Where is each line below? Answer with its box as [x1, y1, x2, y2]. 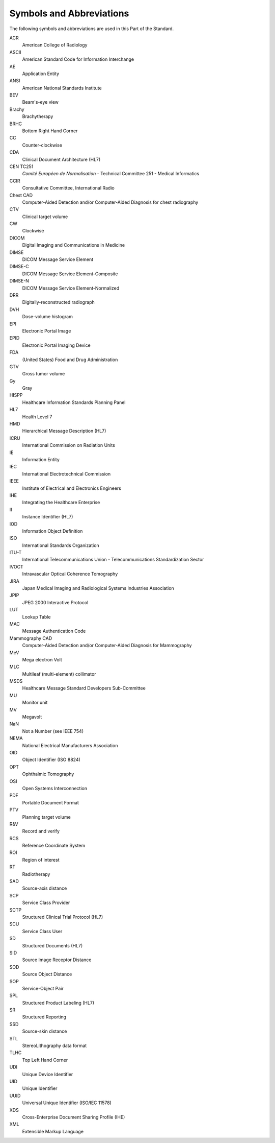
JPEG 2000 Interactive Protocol [22, 599, 89, 605]
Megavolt [22, 714, 42, 720]
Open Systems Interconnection [22, 785, 88, 791]
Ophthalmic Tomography [22, 771, 74, 777]
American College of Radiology [22, 42, 88, 48]
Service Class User [22, 928, 63, 934]
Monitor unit [22, 700, 48, 706]
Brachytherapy [22, 113, 53, 120]
